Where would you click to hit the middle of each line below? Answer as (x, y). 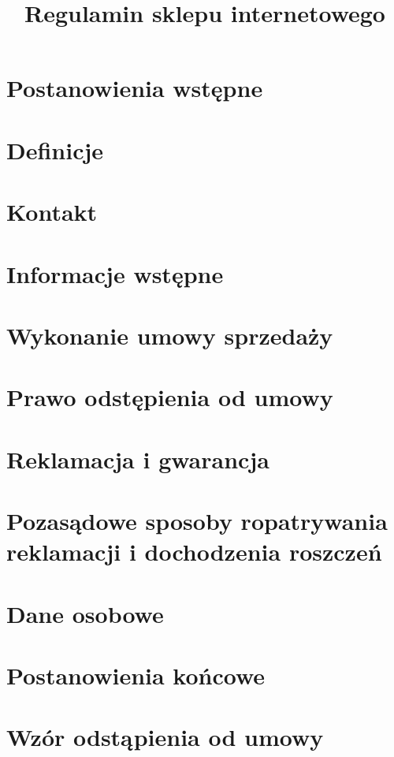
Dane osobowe (85, 613)
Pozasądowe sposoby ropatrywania (197, 520)
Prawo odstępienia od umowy (170, 397)
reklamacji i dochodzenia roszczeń (194, 552)
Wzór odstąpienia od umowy (165, 737)
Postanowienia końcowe (136, 675)
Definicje (55, 149)
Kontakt (52, 212)
